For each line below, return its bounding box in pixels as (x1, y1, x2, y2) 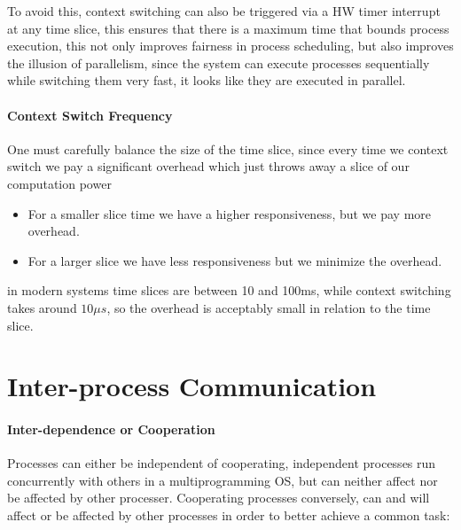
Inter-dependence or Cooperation (7, 420, 215, 439)
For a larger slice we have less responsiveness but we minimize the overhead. (27, 251, 442, 269)
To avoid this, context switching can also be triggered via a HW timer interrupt (7, 2, 441, 19)
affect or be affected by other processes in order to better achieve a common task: (7, 506, 450, 525)
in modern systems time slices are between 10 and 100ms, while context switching (7, 281, 451, 300)
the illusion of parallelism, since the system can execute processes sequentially (7, 53, 430, 72)
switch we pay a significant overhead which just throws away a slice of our (7, 157, 410, 175)
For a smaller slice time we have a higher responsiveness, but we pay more (27, 204, 432, 222)
